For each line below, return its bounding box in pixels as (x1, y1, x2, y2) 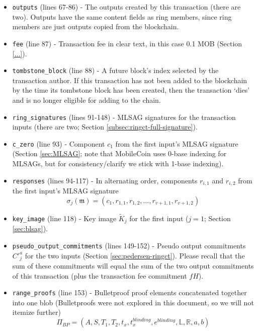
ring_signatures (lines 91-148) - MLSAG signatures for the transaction (12, 111, 236, 122)
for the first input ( (129, 213, 189, 223)
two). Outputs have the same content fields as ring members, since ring (12, 11, 232, 22)
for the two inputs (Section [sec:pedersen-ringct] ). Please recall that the (25, 250, 245, 260)
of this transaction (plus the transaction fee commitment (12, 270, 187, 281)
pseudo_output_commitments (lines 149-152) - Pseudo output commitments (12, 240, 246, 250)
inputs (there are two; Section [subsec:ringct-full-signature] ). (12, 121, 198, 132)
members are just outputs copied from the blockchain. (12, 21, 179, 32)
